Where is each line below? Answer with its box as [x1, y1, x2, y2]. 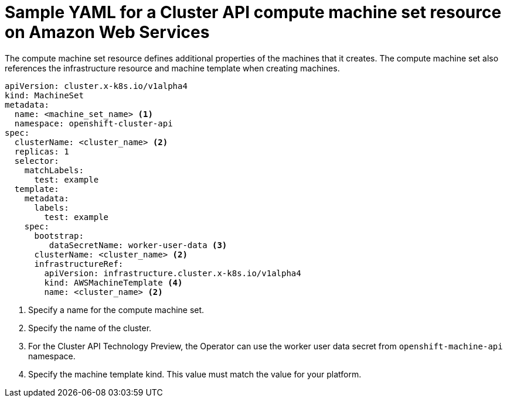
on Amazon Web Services [5, 22, 210, 42]
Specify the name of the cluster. [28, 322, 152, 333]
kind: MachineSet [5, 90, 84, 100]
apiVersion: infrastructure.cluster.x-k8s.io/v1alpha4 [44, 268, 301, 278]
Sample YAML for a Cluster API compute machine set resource [5, 2, 502, 22]
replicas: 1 [14, 146, 69, 156]
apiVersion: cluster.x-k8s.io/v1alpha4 [5, 81, 188, 91]
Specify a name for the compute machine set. [28, 304, 205, 315]
